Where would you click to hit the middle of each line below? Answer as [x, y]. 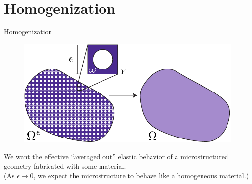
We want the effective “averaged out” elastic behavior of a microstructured [116, 156]
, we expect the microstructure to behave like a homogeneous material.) [141, 175]
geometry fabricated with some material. [65, 166]
